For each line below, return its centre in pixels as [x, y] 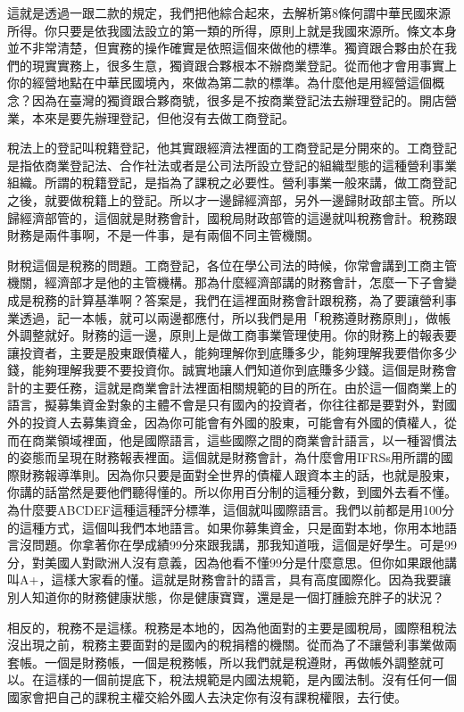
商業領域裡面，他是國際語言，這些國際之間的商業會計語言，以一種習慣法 [244, 439]
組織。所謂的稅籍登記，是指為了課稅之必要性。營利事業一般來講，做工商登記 [232, 182]
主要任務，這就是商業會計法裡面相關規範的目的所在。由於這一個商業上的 [244, 387]
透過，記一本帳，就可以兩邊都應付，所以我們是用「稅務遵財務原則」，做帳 [235, 317]
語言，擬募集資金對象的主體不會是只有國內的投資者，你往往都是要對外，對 [226, 405]
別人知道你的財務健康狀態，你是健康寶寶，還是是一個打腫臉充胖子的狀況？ [226, 597]
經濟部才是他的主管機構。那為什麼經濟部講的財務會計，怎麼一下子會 [244, 282]
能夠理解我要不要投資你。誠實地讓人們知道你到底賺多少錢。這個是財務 [238, 370]
